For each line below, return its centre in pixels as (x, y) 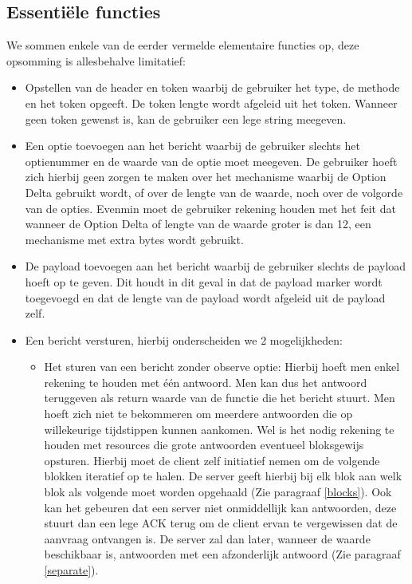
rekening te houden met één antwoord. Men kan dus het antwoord (206, 382)
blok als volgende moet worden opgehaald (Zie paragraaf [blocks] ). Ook (218, 492)
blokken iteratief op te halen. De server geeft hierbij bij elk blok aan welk (223, 476)
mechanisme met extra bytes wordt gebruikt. (134, 239)
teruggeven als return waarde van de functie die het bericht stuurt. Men (220, 398)
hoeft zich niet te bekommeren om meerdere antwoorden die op (198, 414)
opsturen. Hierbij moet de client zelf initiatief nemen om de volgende (212, 460)
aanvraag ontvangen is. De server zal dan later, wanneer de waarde (207, 538)
